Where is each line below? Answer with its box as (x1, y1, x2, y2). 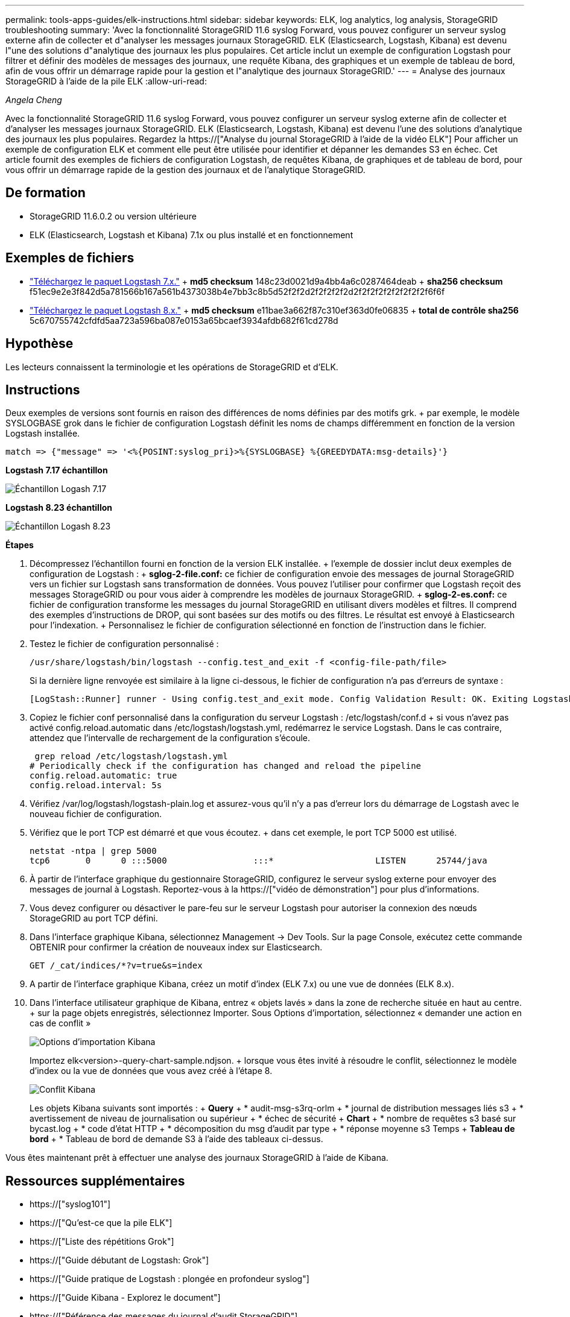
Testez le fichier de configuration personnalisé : (30, 639, 219, 649)
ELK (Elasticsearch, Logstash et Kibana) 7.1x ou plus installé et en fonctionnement (30, 229, 353, 240)
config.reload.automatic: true (30, 771, 177, 781)
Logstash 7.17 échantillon (5, 465, 108, 476)
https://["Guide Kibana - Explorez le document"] (30, 1292, 221, 1303)
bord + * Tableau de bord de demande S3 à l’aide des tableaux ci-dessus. (30, 1134, 323, 1145)
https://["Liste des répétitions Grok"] (30, 1236, 174, 1247)
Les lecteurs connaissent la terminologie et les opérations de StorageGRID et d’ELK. (5, 361, 338, 372)
